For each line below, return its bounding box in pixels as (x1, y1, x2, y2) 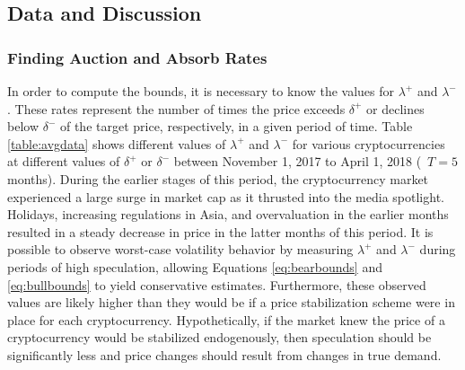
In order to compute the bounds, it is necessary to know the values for (7, 82, 395, 100)
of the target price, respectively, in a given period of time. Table (59, 117, 413, 136)
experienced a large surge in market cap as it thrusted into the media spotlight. (7, 187, 444, 206)
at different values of (7, 152, 120, 171)
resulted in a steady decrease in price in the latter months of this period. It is (7, 222, 434, 241)
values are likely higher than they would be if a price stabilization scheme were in (7, 293, 455, 312)
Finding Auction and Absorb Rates (7, 46, 268, 68)
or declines (366, 99, 425, 118)
